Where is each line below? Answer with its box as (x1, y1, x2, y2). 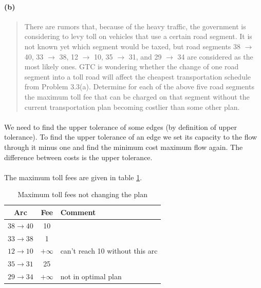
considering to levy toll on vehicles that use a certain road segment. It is (24, 31, 252, 42)
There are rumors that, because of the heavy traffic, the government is (24, 21, 246, 31)
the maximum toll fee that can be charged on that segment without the (24, 91, 250, 102)
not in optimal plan (60, 271, 122, 282)
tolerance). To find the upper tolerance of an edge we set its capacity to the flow (4, 131, 257, 142)
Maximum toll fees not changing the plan (17, 189, 147, 200)
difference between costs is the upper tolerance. (4, 151, 153, 162)
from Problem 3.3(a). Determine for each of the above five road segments (24, 81, 254, 92)
